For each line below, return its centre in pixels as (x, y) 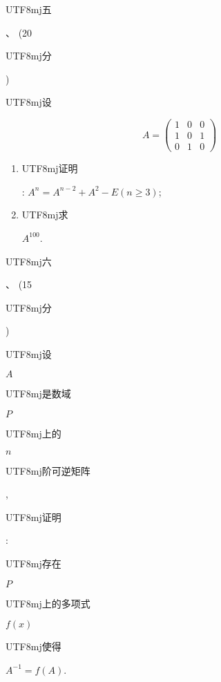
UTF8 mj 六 (29, 261)
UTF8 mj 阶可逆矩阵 (48, 470)
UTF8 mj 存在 (33, 563)
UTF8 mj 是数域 (38, 394)
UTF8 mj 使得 (33, 646)
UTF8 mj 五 (29, 9)
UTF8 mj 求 (45, 215)
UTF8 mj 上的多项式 (48, 603)
